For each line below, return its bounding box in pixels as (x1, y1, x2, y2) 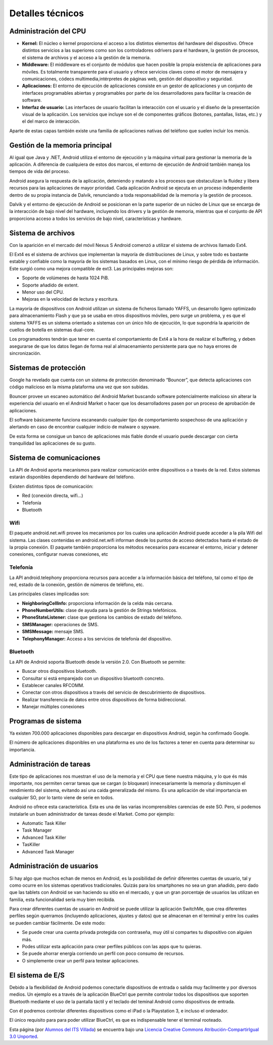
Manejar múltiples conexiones (22, 704, 84, 710)
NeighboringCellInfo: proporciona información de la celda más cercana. (22, 600, 173, 606)
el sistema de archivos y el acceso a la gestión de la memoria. (22, 54, 151, 60)
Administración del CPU (9, 27, 86, 35)
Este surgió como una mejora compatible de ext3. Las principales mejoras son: (9, 265, 174, 271)
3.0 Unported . (9, 1033, 39, 1039)
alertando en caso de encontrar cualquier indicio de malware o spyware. (9, 424, 160, 430)
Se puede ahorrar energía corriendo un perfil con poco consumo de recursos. (22, 951, 185, 957)
